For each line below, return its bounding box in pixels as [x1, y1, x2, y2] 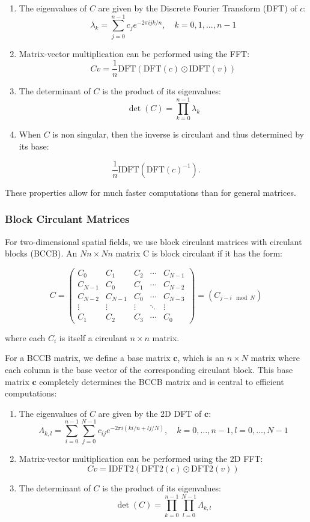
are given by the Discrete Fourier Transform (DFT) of [98, 2, 297, 14]
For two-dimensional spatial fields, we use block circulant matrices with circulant [5, 235, 302, 247]
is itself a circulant [59, 331, 127, 344]
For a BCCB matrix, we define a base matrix [5, 351, 171, 364]
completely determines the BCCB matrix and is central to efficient [39, 375, 284, 387]
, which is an [177, 351, 224, 364]
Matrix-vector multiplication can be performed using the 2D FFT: [19, 452, 263, 465]
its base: [19, 139, 49, 152]
